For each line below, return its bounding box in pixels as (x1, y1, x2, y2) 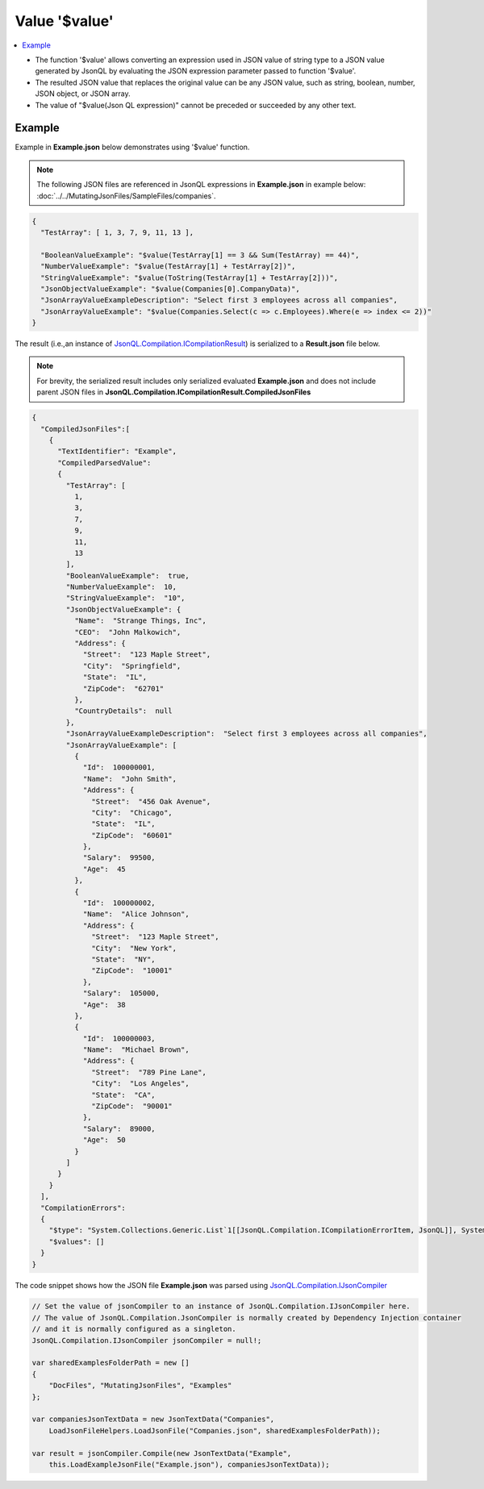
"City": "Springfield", (82, 661, 181, 670)
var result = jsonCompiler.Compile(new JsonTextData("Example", (31, 1449, 292, 1458)
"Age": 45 (82, 864, 127, 874)
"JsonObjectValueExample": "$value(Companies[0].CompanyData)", (40, 284, 300, 294)
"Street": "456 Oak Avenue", (91, 797, 211, 806)
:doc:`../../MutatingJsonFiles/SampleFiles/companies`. (36, 190, 217, 201)
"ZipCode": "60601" (91, 831, 173, 840)
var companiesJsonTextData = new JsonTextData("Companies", (31, 1415, 275, 1424)
